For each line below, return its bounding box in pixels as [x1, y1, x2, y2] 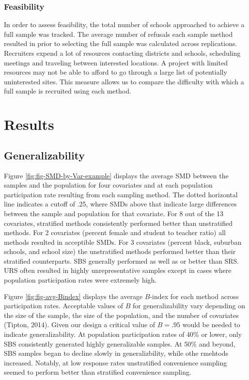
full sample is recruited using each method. [4, 86, 131, 96]
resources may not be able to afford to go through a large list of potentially [4, 67, 227, 77]
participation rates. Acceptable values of [4, 301, 124, 311]
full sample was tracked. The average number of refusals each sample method [4, 29, 233, 39]
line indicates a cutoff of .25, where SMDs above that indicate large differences [4, 199, 237, 209]
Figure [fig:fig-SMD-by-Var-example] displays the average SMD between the [4, 170, 229, 180]
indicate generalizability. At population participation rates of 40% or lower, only [4, 329, 242, 339]
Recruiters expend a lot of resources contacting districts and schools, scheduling [4, 48, 241, 58]
